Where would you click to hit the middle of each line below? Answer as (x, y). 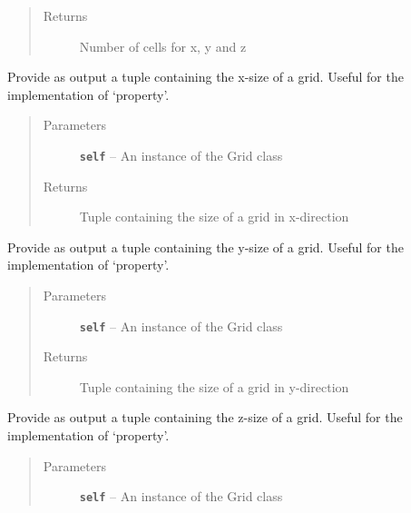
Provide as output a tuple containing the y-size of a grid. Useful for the (205, 247)
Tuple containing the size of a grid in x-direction (214, 217)
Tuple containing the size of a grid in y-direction (214, 386)
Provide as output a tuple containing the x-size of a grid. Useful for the (205, 77)
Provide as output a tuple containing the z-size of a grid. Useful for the (205, 417)
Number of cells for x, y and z (163, 46)
